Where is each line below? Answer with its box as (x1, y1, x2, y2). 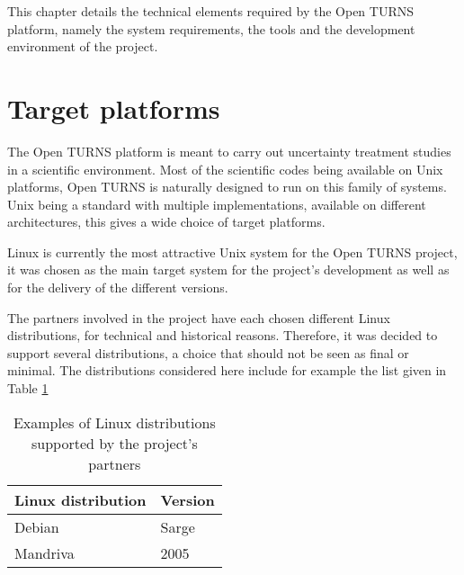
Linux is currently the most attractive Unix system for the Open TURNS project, (7, 242, 458, 261)
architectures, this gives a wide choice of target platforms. (7, 212, 326, 231)
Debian (14, 516, 59, 537)
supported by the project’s (31, 432, 198, 454)
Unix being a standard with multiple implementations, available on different (7, 194, 426, 213)
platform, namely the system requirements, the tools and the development (7, 19, 415, 38)
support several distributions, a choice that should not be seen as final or (7, 343, 409, 362)
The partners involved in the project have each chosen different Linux (7, 308, 390, 327)
